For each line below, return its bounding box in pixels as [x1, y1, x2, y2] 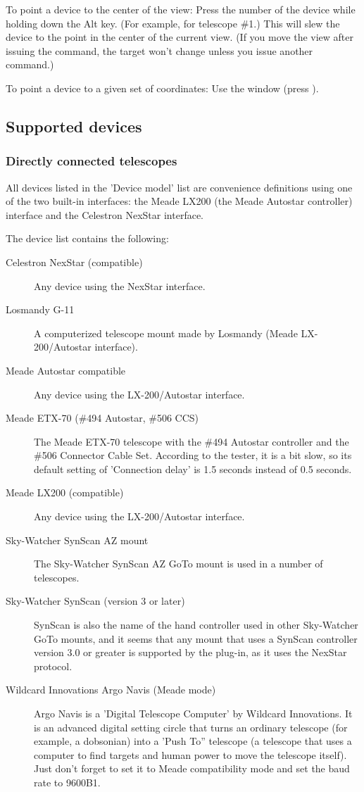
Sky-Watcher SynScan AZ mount [6, 532, 149, 547]
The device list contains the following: [6, 231, 169, 246]
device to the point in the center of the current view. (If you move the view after [6, 30, 354, 44]
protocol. [34, 658, 73, 673]
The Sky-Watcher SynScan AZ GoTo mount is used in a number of [34, 556, 323, 571]
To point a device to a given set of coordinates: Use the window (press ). [6, 80, 319, 95]
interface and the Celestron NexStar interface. [6, 207, 204, 222]
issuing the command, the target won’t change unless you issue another [6, 43, 313, 58]
